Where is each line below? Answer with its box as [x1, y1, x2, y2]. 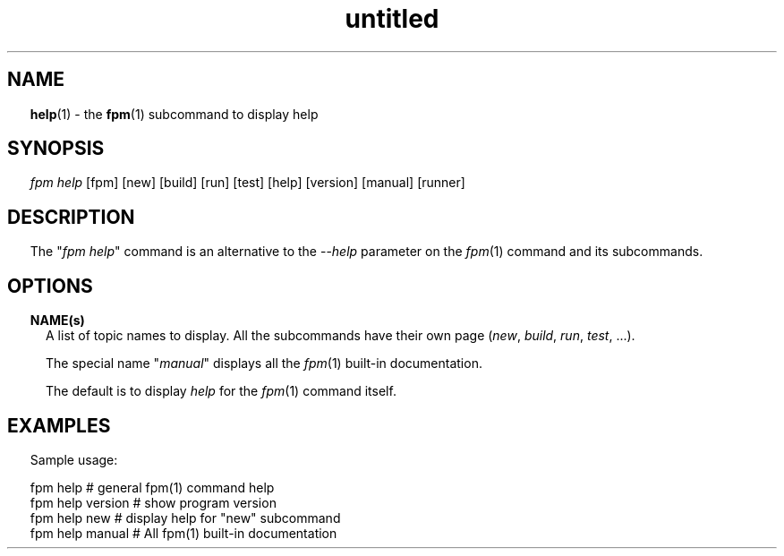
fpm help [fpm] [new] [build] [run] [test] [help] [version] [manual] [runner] [30, 175, 465, 191]
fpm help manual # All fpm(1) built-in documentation [30, 525, 337, 541]
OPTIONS [7, 274, 93, 297]
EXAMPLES [7, 414, 111, 437]
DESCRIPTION [7, 205, 135, 228]
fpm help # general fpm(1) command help [30, 479, 275, 495]
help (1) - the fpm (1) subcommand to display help [30, 106, 319, 122]
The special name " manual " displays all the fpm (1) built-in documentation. [46, 355, 482, 372]
